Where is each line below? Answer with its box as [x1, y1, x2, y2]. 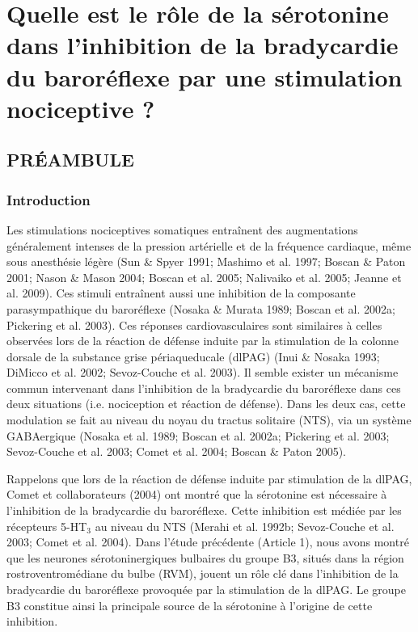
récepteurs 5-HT [6, 517, 87, 534]
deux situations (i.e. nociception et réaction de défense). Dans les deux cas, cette [6, 395, 406, 412]
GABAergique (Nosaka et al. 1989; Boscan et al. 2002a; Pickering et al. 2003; [6, 427, 390, 444]
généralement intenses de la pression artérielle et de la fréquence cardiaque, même [6, 237, 412, 254]
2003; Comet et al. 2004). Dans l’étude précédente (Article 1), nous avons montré [6, 533, 409, 550]
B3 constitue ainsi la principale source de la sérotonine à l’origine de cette [6, 596, 373, 613]
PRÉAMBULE [6, 147, 134, 172]
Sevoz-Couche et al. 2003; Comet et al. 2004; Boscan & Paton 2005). [6, 443, 347, 460]
